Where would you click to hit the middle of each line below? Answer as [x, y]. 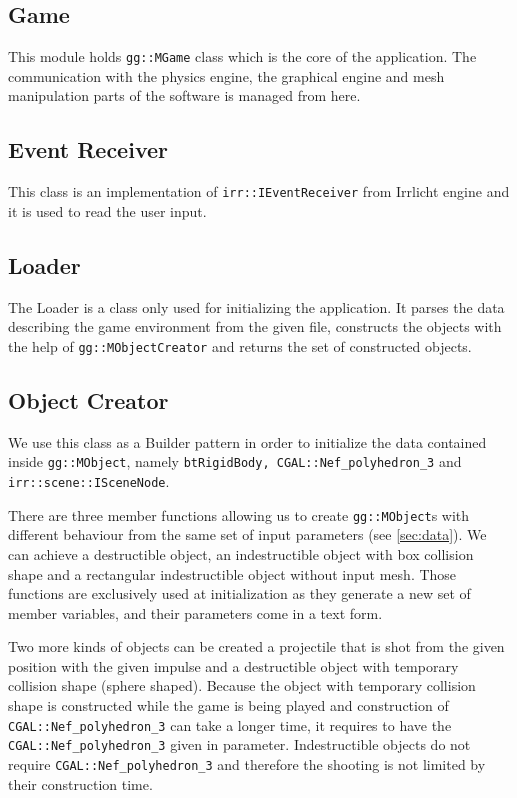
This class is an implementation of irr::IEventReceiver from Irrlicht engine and [259, 191]
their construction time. [80, 783]
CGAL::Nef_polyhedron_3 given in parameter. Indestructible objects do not [239, 744]
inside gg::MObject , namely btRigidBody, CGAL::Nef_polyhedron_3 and [235, 461]
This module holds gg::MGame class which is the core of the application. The [242, 56]
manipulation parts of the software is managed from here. [184, 95]
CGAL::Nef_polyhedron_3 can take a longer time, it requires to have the [230, 724]
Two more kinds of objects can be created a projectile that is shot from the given [256, 646]
